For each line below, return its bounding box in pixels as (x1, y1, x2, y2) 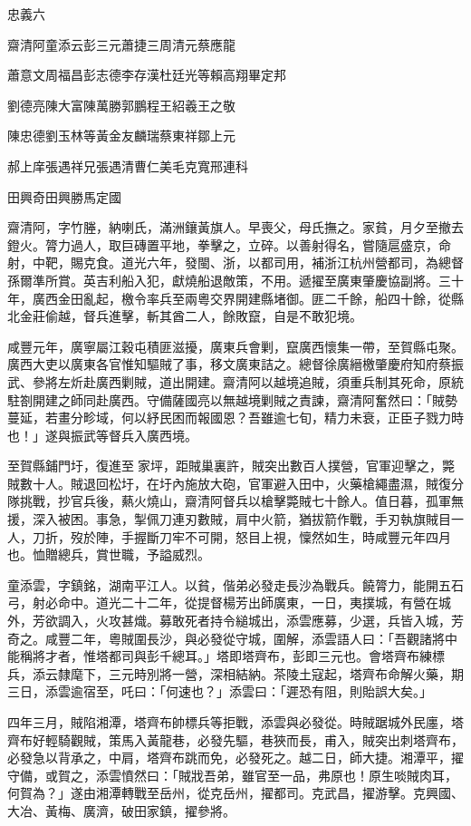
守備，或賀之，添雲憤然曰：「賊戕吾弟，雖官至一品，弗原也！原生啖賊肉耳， (7, 765, 457, 784)
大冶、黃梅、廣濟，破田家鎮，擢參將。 (7, 801, 235, 820)
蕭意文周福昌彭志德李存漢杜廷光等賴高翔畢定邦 (7, 65, 286, 84)
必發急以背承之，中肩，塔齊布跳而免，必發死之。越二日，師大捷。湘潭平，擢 (7, 748, 464, 767)
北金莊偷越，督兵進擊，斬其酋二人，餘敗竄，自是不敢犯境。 (7, 306, 362, 326)
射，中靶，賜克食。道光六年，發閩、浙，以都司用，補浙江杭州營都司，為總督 (7, 253, 464, 272)
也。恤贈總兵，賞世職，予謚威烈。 (7, 545, 210, 564)
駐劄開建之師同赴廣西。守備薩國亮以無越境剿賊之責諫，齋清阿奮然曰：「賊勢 (7, 390, 457, 409)
